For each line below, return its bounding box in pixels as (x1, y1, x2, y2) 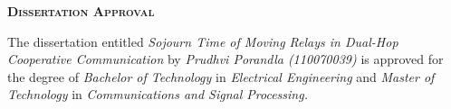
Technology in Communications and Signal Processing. (7, 85, 308, 104)
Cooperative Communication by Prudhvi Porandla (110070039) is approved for (7, 50, 444, 68)
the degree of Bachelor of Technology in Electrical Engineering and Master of (7, 67, 435, 86)
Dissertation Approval (7, 2, 155, 20)
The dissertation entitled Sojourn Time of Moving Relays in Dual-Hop (7, 32, 398, 50)
